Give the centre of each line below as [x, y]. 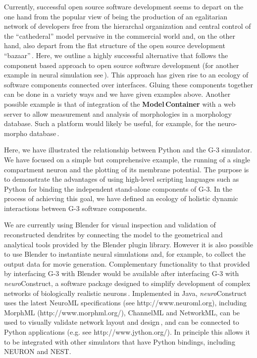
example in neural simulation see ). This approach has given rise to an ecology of [126, 75]
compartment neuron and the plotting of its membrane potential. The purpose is [127, 169]
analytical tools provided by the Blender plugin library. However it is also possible [128, 244]
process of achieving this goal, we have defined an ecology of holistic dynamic [121, 198]
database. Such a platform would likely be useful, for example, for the [110, 123]
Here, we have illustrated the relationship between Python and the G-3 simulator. [128, 150]
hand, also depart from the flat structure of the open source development [115, 45]
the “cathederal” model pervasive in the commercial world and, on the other [120, 36]
